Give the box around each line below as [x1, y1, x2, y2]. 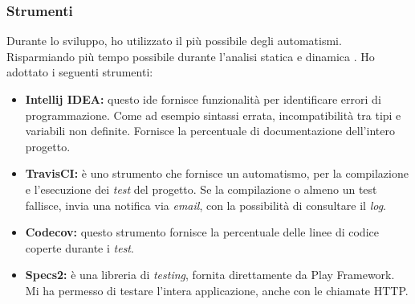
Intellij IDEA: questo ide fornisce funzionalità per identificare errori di [25, 91, 381, 107]
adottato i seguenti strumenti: [6, 64, 153, 80]
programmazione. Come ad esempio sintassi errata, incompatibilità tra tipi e [25, 106, 401, 123]
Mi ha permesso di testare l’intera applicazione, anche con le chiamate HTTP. [25, 281, 409, 298]
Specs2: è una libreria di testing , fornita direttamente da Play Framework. [25, 266, 395, 283]
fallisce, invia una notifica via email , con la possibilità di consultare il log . [25, 196, 386, 213]
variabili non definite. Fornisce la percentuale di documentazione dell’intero [25, 122, 395, 139]
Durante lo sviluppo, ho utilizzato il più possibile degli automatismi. [6, 32, 342, 49]
